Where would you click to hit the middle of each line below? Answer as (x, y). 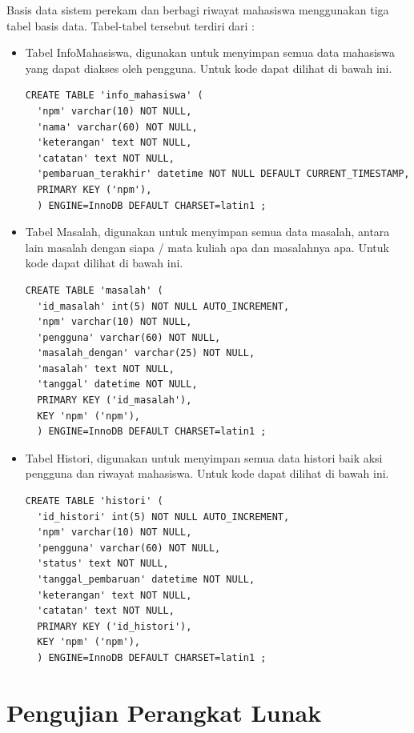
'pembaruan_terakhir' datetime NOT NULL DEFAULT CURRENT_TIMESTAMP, (223, 174)
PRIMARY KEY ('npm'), (94, 189)
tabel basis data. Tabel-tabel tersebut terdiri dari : (131, 25)
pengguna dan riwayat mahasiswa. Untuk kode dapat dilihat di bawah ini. (207, 473)
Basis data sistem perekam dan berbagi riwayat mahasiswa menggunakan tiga (198, 10)
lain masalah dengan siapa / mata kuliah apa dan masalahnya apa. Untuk (207, 247)
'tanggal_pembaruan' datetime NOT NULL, (146, 579)
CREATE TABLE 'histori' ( (94, 501)
